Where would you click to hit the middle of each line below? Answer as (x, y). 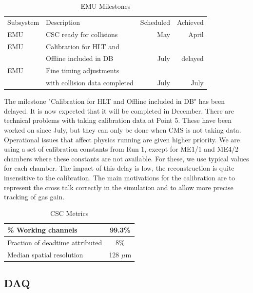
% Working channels (42, 230)
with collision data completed (90, 83)
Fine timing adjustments (83, 70)
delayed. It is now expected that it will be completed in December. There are (119, 110)
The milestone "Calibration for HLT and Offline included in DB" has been (115, 101)
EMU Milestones (106, 6)
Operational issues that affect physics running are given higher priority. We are (122, 139)
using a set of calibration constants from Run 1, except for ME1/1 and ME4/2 (121, 149)
